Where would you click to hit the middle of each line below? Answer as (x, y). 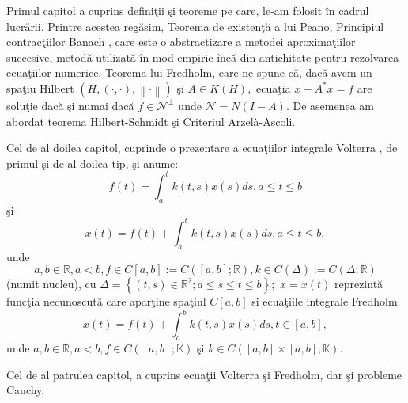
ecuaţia (274, 87)
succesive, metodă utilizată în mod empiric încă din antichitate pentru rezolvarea (203, 57)
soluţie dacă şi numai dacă (70, 105)
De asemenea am (333, 105)
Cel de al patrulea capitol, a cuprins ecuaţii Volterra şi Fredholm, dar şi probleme (204, 374)
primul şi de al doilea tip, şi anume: (93, 163)
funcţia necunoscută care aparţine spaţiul (106, 301)
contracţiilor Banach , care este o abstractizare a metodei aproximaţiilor (181, 42)
